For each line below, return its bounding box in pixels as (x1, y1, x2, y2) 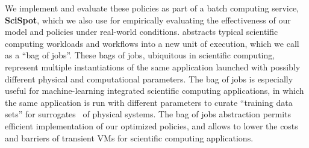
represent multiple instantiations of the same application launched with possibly (5, 60, 301, 73)
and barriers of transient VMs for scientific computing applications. (5, 131, 254, 144)
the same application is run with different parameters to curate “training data (5, 96, 293, 108)
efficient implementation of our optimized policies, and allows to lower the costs (5, 119, 298, 132)
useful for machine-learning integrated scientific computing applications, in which (5, 84, 304, 97)
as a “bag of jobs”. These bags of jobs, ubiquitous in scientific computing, (5, 49, 275, 61)
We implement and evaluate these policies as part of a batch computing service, (5, 2, 299, 14)
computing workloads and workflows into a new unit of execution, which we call (5, 37, 299, 49)
